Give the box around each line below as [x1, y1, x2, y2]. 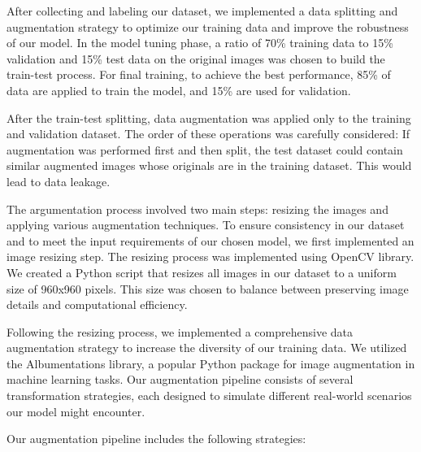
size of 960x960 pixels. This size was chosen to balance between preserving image [7, 280, 409, 297]
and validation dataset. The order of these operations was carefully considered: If [7, 125, 410, 142]
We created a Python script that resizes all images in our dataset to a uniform [7, 263, 397, 280]
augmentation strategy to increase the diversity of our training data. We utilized [7, 339, 407, 356]
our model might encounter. [7, 402, 145, 419]
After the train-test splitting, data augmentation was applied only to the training [7, 109, 411, 126]
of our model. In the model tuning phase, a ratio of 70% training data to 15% [7, 34, 393, 51]
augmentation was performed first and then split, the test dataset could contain [7, 141, 403, 158]
